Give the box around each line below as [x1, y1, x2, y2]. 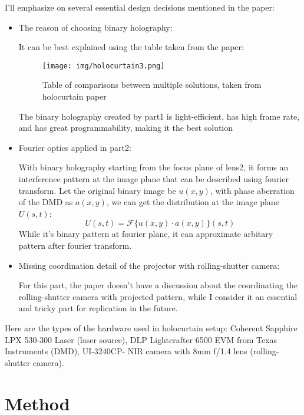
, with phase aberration [210, 184, 295, 196]
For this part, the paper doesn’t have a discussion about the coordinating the [18, 279, 298, 291]
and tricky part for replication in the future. [18, 302, 178, 314]
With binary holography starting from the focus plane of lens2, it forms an [18, 161, 289, 173]
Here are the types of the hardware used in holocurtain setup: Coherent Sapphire [5, 321, 298, 334]
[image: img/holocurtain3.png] [42, 61, 165, 70]
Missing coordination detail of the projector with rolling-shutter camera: [18, 259, 280, 271]
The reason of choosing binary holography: [18, 21, 173, 33]
